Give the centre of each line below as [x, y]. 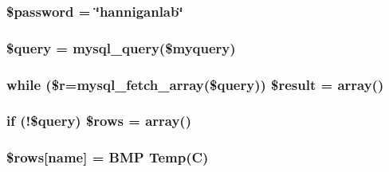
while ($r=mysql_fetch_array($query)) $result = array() [195, 84]
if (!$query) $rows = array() [99, 121]
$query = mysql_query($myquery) [121, 47]
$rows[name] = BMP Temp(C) [108, 157]
